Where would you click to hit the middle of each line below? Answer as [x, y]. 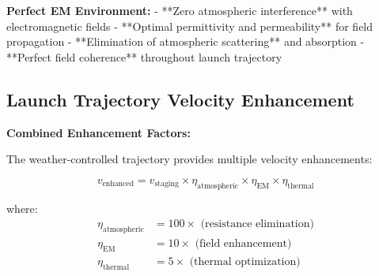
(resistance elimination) [257, 224]
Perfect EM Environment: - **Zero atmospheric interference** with [180, 10]
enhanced [118, 184]
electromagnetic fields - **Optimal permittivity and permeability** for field [190, 26]
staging [167, 184]
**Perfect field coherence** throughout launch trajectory [144, 56]
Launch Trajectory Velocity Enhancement [180, 99]
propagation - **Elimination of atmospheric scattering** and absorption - [186, 41]
